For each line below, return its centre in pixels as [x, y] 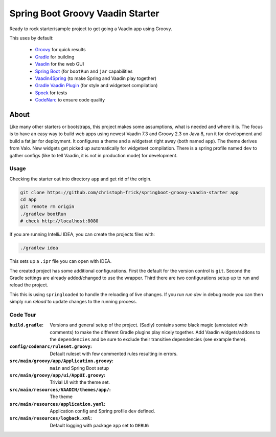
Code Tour [23, 315]
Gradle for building [55, 57]
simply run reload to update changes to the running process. [73, 302]
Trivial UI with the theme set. [80, 382]
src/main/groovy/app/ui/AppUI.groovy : [57, 375]
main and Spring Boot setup [79, 368]
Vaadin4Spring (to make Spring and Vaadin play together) [96, 78]
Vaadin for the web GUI [60, 64]
